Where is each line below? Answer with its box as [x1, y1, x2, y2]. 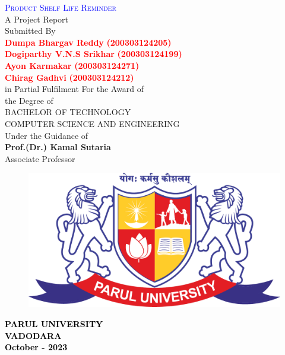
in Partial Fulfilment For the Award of [5, 83, 144, 95]
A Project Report [5, 12, 69, 25]
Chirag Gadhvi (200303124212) [5, 71, 134, 83]
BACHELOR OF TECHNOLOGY [5, 106, 131, 118]
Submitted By [5, 24, 56, 37]
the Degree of [5, 94, 53, 106]
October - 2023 [5, 341, 68, 353]
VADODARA [5, 329, 62, 341]
